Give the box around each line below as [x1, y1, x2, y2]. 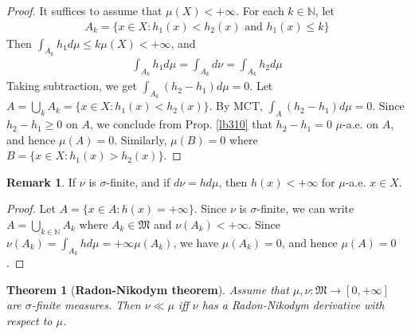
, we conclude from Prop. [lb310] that [89, 116, 272, 132]
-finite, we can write [256, 200, 354, 217]
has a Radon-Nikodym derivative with [202, 297, 385, 313]
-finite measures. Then [31, 297, 141, 313]
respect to [6, 312, 53, 328]
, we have [173, 234, 219, 250]
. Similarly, [114, 131, 167, 147]
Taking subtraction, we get [6, 77, 137, 94]
